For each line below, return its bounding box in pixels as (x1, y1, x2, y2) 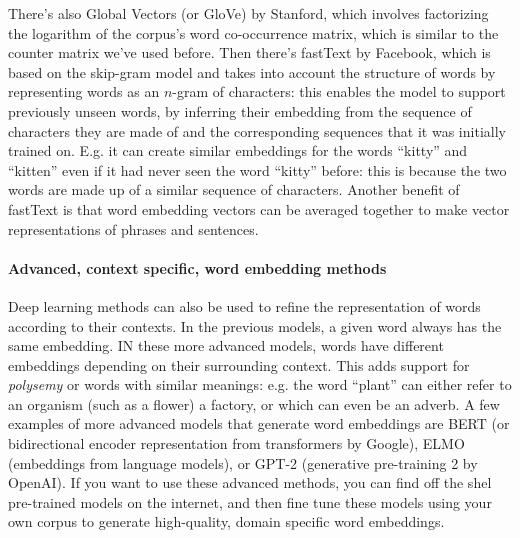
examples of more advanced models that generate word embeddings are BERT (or (8, 413, 510, 434)
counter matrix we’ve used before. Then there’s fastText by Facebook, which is (8, 42, 491, 63)
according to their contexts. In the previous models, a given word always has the (8, 315, 502, 336)
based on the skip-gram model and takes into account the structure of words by (8, 61, 496, 82)
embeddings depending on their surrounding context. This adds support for (8, 354, 470, 375)
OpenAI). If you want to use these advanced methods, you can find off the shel (8, 472, 492, 493)
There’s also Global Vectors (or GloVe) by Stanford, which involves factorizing (8, 3, 489, 23)
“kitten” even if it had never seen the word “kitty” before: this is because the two (8, 159, 507, 180)
